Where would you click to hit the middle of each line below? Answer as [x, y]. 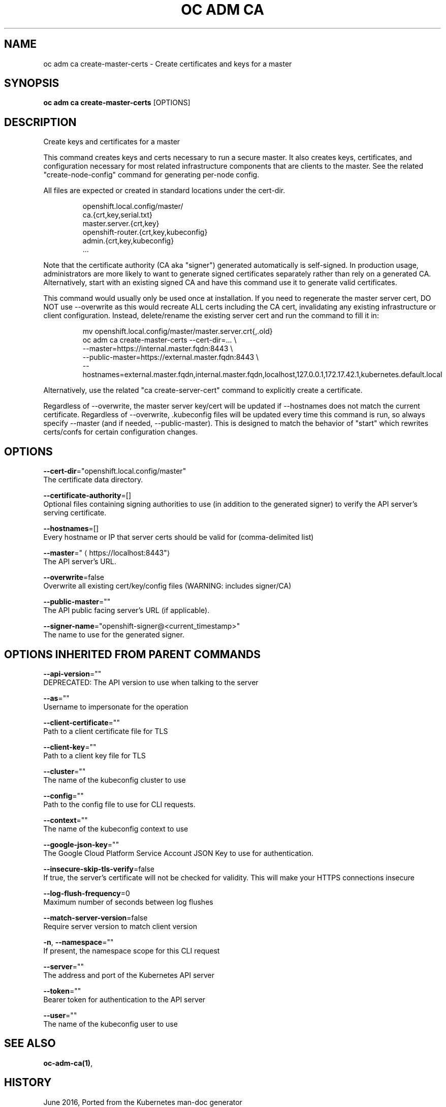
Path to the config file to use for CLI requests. [119, 804]
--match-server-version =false [95, 917]
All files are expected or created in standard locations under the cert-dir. [164, 191]
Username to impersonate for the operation [116, 706]
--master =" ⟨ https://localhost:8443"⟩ [107, 553]
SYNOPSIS [32, 83]
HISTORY [28, 1083]
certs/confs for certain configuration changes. [121, 432]
